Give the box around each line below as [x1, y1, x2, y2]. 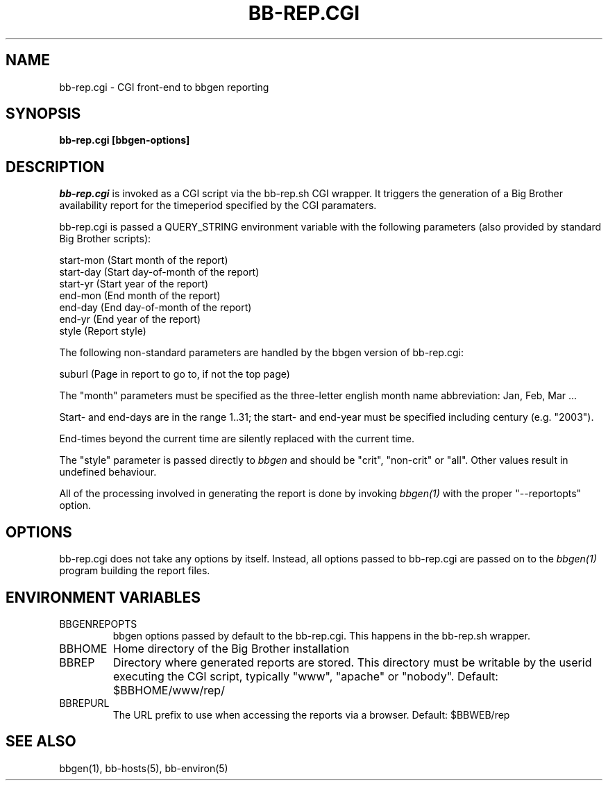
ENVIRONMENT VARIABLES [6, 588, 201, 606]
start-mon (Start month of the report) [59, 254, 228, 267]
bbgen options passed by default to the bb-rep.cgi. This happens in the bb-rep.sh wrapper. [112, 629, 530, 642]
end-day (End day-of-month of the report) [59, 301, 252, 314]
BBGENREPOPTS [59, 617, 137, 630]
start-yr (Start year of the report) [59, 278, 208, 290]
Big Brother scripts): [59, 233, 151, 245]
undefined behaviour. [59, 466, 157, 478]
